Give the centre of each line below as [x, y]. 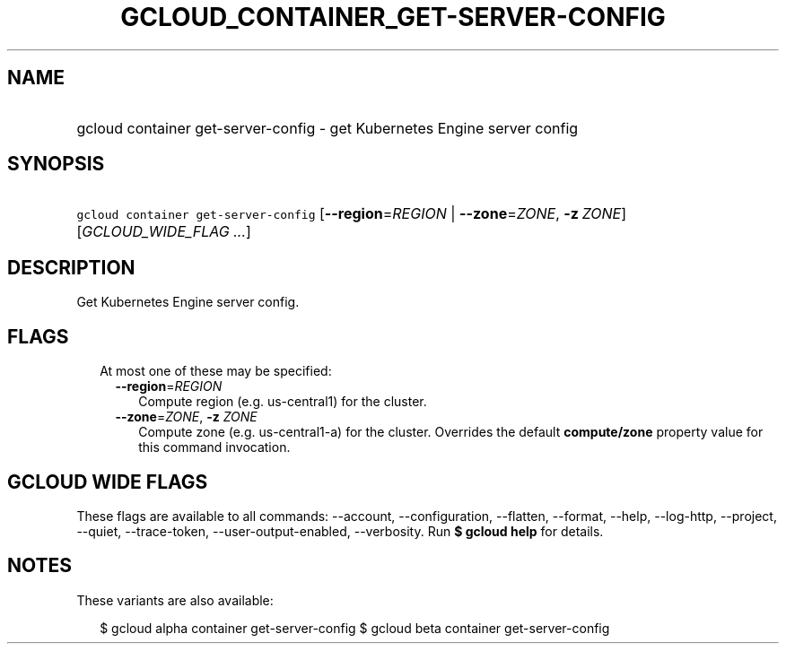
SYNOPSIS [56, 164]
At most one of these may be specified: [216, 371]
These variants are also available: [175, 600]
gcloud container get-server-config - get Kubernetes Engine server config [327, 128]
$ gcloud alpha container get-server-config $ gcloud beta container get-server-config [355, 628]
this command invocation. [214, 447]
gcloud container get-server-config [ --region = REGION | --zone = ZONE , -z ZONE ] [352, 214]
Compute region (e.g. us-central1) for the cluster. [283, 402]
